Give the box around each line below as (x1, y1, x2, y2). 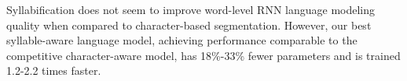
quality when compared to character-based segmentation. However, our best (6, 16, 372, 33)
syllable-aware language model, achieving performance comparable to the (6, 32, 357, 48)
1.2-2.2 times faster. (6, 62, 101, 79)
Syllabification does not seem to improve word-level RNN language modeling (6, 2, 376, 17)
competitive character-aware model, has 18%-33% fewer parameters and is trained (6, 47, 401, 63)
